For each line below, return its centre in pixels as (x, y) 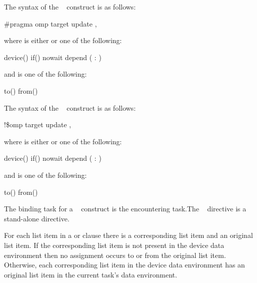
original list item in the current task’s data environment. (91, 274)
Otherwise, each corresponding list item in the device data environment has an (124, 265)
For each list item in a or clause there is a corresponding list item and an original (128, 235)
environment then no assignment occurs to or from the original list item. (115, 255)
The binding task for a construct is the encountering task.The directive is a (125, 209)
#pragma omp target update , (50, 23)
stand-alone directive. (37, 218)
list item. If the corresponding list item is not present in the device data (114, 245)
